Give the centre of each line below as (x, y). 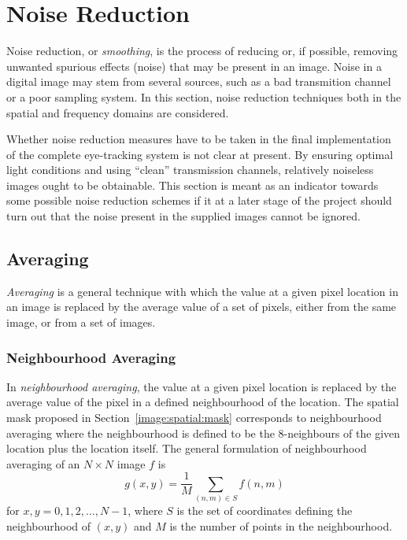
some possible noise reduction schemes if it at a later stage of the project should (199, 200)
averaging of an (43, 463)
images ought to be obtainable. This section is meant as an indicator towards (192, 185)
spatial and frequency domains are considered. (118, 112)
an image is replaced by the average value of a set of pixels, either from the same (202, 307)
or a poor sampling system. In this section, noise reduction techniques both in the (204, 96)
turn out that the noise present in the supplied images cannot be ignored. (184, 216)
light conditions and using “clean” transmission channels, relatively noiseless (190, 170)
